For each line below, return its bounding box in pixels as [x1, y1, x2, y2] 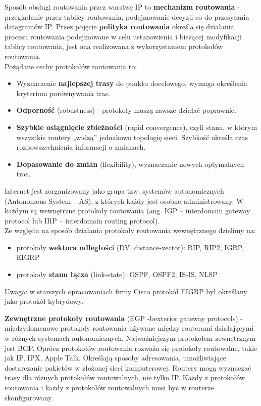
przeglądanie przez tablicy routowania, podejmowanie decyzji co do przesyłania [5, 11, 249, 22]
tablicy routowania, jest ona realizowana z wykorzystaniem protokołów [5, 41, 223, 52]
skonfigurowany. [5, 392, 54, 402]
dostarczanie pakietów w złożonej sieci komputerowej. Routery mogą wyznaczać [5, 362, 251, 373]
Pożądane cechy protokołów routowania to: [5, 61, 137, 71]
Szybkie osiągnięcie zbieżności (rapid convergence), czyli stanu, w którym [16, 121, 257, 132]
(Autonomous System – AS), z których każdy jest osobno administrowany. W [5, 195, 244, 206]
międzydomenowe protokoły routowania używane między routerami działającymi [5, 323, 254, 333]
